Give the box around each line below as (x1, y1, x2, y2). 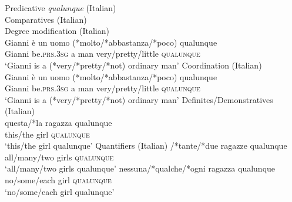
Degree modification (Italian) (5, 25, 109, 37)
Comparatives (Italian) (5, 13, 87, 25)
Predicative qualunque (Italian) (5, 2, 116, 13)
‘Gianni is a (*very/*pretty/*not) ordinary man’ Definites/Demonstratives (5, 93, 273, 105)
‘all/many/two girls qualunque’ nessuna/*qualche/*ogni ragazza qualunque (5, 162, 276, 174)
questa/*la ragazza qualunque (5, 116, 112, 128)
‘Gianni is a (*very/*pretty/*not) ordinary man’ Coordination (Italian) (5, 59, 262, 71)
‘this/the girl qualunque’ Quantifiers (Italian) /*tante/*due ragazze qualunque (5, 139, 287, 152)
